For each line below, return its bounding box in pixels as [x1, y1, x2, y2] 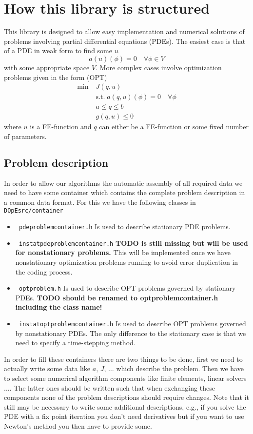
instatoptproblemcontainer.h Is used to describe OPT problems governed [19, 318, 246, 329]
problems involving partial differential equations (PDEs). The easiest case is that [4, 36, 246, 46]
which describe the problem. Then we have [116, 363, 244, 374]
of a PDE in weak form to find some [4, 45, 112, 56]
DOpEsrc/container [4, 207, 63, 215]
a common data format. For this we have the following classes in [4, 197, 196, 207]
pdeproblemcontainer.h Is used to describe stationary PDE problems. [19, 221, 231, 232]
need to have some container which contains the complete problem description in [4, 187, 245, 197]
